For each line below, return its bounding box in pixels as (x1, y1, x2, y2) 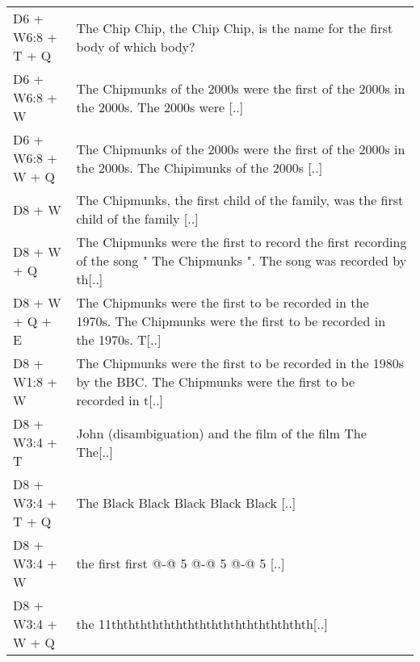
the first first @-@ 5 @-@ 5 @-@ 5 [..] (76, 554, 285, 572)
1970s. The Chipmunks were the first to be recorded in (76, 312, 386, 330)
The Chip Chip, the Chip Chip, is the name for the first (76, 18, 393, 37)
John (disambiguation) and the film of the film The (76, 423, 367, 442)
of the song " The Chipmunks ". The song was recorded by (76, 251, 407, 270)
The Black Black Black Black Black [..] (76, 493, 296, 512)
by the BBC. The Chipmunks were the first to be (76, 372, 355, 391)
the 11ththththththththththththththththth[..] (76, 614, 328, 633)
